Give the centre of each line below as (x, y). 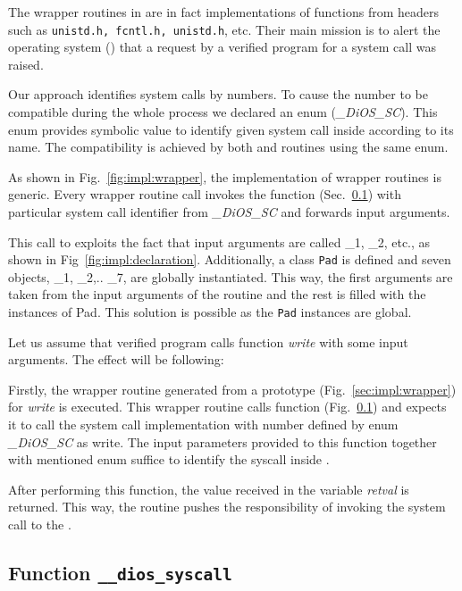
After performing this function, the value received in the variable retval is (209, 489)
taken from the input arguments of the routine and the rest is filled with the (217, 294)
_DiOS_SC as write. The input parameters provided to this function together (223, 441)
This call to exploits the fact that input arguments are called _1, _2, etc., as (219, 241)
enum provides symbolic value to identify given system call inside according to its (231, 129)
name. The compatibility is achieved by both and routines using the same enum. (228, 147)
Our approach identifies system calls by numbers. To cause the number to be (218, 94)
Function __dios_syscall (120, 573)
